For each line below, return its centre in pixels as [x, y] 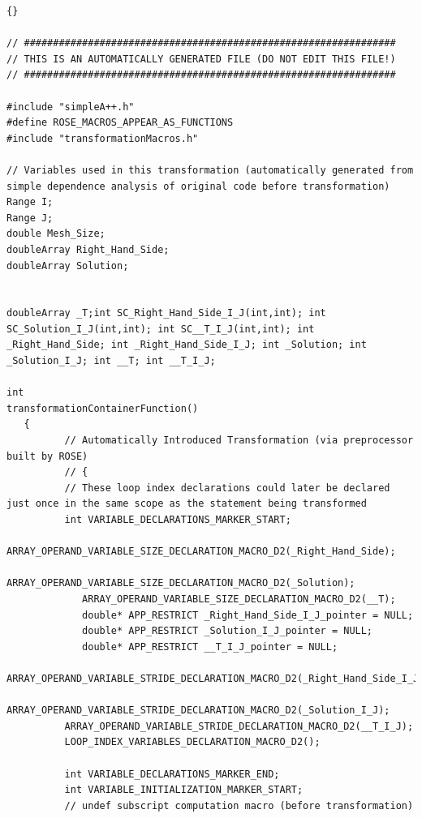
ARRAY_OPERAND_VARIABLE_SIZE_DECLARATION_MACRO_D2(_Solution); [181, 583]
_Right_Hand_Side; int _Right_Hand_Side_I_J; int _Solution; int [187, 345]
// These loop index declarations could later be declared [227, 488]
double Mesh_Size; [56, 234]
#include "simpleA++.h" [71, 107]
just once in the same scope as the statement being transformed [187, 504]
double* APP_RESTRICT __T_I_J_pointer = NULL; [210, 647]
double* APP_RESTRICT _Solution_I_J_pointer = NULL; [228, 631]
